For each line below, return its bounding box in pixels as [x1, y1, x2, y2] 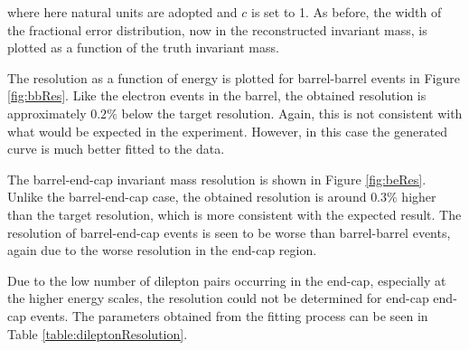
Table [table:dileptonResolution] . [7, 324, 188, 343]
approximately [7, 103, 87, 122]
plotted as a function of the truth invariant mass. [7, 38, 279, 57]
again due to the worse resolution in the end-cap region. [7, 241, 317, 260]
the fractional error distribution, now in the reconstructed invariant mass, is [7, 20, 427, 39]
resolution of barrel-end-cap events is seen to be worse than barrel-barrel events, [7, 222, 451, 241]
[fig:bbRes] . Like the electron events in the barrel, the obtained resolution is [7, 86, 427, 105]
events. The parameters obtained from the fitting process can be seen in [30, 306, 428, 325]
